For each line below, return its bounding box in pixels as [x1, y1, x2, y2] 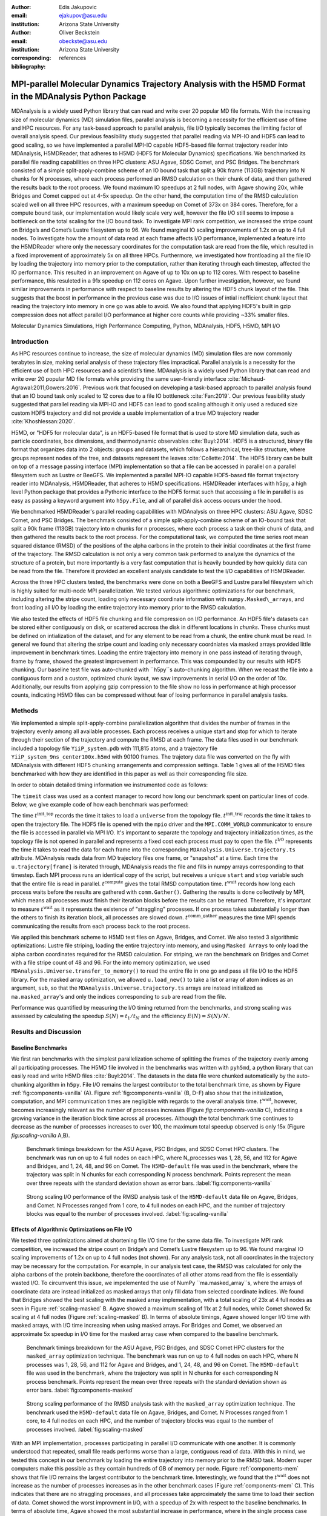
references [59, 55, 87, 62]
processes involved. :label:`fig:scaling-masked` [26, 1426, 145, 1433]
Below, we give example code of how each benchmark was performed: [11, 801, 189, 808]
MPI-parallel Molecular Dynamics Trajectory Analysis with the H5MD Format [11, 79, 306, 89]
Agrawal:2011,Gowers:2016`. [11, 384, 82, 391]
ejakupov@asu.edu [59, 12, 107, 19]
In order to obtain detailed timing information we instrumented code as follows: [11, 781, 208, 788]
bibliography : [11, 62, 46, 70]
